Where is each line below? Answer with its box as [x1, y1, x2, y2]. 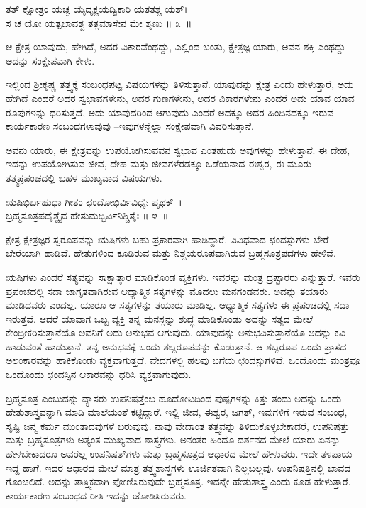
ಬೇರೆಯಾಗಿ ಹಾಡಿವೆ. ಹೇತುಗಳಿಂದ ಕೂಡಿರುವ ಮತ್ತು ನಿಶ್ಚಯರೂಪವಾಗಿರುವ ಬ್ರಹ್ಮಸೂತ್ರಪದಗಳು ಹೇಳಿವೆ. [6, 245, 336, 260]
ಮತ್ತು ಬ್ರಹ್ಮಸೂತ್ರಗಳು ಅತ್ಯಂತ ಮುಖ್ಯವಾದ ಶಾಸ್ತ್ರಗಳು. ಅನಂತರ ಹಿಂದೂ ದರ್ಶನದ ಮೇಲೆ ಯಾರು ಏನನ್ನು [6, 432, 340, 447]
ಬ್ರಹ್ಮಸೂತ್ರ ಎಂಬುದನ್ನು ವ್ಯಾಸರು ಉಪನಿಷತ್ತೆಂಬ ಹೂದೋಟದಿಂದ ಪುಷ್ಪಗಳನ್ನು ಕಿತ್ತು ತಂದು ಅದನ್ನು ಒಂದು [6, 390, 342, 405]
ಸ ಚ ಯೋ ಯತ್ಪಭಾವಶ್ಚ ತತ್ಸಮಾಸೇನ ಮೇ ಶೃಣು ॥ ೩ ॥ [6, 15, 192, 30]
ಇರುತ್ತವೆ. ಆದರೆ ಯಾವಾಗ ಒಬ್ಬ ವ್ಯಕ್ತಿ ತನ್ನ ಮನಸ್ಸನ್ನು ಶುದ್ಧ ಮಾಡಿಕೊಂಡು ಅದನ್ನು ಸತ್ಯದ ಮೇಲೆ [6, 311, 313, 326]
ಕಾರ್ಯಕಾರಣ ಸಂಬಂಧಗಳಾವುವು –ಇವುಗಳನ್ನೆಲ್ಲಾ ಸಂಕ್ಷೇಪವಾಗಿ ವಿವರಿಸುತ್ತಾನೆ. [6, 118, 254, 133]
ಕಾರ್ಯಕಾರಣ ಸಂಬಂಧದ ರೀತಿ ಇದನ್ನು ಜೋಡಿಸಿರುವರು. [6, 487, 187, 502]
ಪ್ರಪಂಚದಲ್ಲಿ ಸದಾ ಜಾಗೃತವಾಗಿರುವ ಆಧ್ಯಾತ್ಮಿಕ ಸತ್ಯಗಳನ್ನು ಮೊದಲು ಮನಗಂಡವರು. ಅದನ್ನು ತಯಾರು [6, 283, 328, 298]
